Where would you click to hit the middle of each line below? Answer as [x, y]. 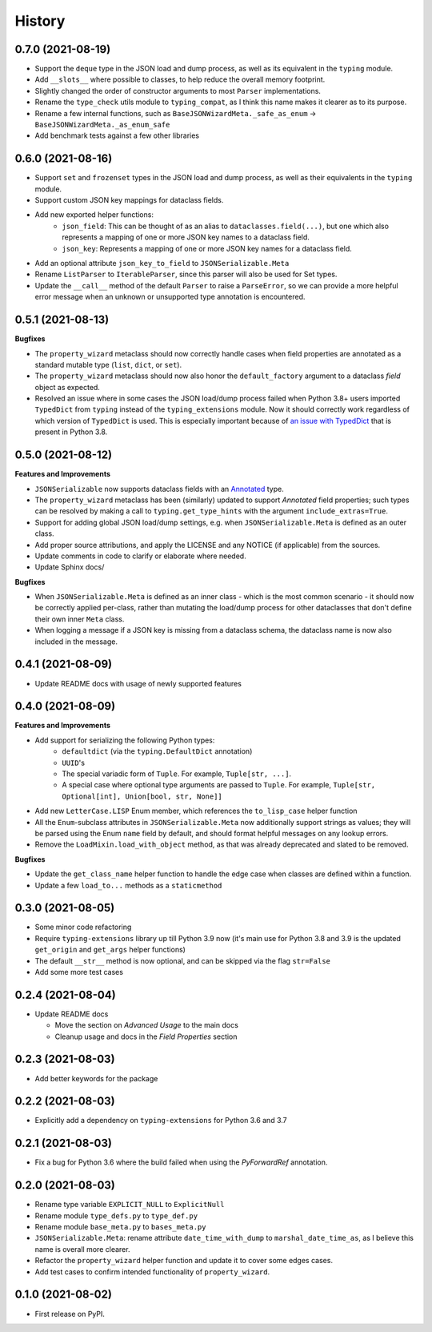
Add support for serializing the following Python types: [125, 740]
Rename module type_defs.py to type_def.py [116, 1215]
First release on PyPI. [70, 1314]
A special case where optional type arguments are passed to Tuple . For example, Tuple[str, [219, 785]
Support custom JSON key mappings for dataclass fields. [129, 200]
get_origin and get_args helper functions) [110, 950]
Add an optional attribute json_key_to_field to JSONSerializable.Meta [162, 264]
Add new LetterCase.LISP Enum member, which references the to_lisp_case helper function [196, 811]
